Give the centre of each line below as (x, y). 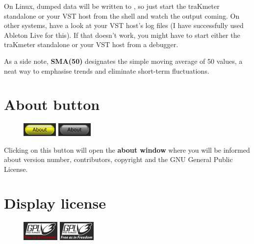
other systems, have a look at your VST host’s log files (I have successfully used (124, 25)
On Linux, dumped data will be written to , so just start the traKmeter (112, 6)
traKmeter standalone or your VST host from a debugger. (91, 44)
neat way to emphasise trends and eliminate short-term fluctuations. (107, 70)
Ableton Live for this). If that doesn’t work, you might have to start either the (122, 35)
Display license (55, 203)
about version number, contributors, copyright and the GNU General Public (118, 159)
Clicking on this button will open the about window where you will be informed (127, 149)
